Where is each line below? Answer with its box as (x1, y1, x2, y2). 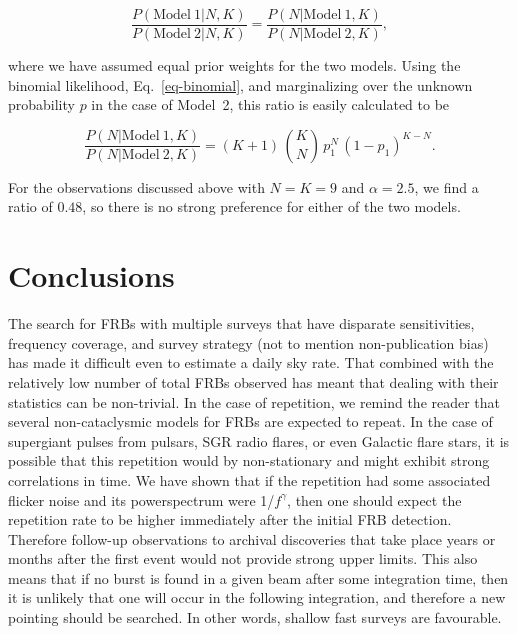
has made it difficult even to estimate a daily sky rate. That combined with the (8, 352, 494, 373)
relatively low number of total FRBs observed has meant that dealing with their (8, 371, 499, 392)
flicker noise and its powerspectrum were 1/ (8, 489, 275, 510)
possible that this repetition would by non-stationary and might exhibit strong (8, 450, 490, 471)
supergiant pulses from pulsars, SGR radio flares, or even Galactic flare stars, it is (8, 430, 510, 451)
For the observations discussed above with (8, 176, 265, 197)
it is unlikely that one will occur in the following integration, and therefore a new (8, 587, 506, 608)
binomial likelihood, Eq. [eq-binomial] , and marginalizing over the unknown (8, 74, 473, 95)
